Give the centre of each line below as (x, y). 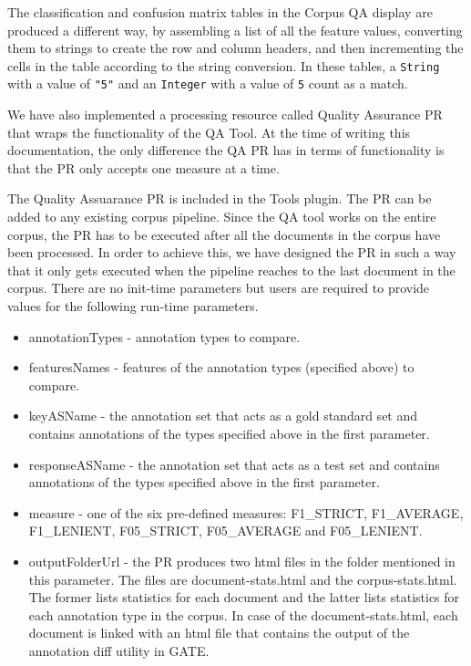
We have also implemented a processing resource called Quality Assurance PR (225, 114)
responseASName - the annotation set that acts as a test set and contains (234, 464)
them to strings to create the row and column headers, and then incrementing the (235, 48)
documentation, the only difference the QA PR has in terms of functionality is (226, 150)
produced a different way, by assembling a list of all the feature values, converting (235, 30)
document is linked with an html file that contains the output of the (219, 633)
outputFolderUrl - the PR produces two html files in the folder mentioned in (242, 561)
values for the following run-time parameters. (133, 306)
